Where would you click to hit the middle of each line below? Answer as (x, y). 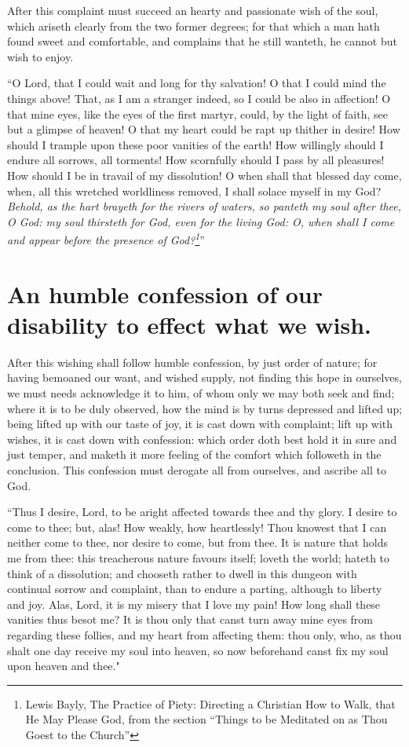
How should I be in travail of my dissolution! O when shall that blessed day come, (204, 175)
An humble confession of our (165, 293)
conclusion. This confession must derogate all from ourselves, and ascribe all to (197, 470)
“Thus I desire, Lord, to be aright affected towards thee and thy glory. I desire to (202, 512)
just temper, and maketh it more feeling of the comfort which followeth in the (194, 454)
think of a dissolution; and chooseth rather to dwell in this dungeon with (182, 573)
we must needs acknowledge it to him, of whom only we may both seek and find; (201, 393)
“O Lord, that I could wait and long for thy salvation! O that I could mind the (197, 83)
